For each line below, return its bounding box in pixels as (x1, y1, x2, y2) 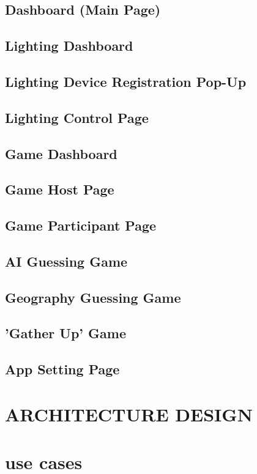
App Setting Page (5, 360, 120, 379)
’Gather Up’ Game (5, 324, 126, 343)
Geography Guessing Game (5, 287, 181, 306)
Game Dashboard (5, 144, 117, 163)
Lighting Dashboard (5, 36, 133, 55)
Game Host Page (5, 180, 114, 199)
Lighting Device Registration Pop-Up (5, 72, 247, 91)
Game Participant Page (5, 216, 157, 235)
